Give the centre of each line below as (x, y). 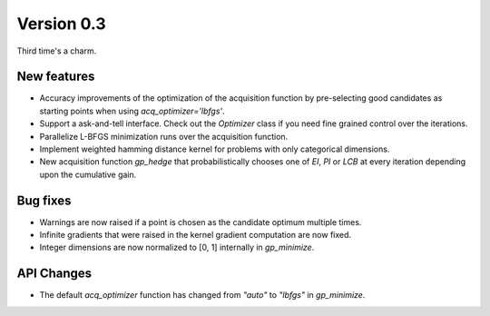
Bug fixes (44, 200)
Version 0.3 (61, 24)
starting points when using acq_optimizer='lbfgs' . (132, 111)
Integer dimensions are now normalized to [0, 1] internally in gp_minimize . (177, 247)
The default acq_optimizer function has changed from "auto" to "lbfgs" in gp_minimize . (202, 295)
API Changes (54, 274)
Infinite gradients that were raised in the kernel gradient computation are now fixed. (196, 235)
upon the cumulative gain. (88, 174)
